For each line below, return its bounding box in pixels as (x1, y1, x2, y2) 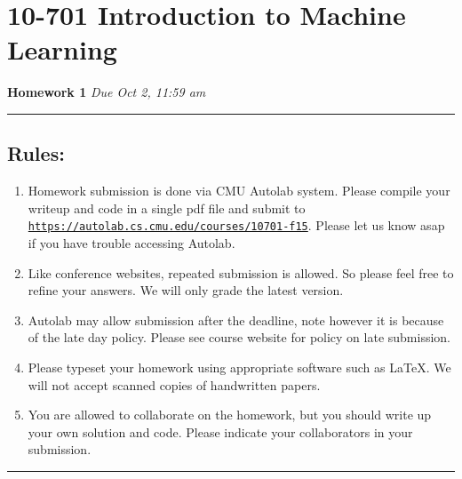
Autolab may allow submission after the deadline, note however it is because (28, 310, 444, 329)
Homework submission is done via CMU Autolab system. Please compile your (28, 181, 450, 200)
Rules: (7, 140, 65, 167)
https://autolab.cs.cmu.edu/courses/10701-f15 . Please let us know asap (28, 216, 445, 235)
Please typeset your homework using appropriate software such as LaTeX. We (28, 357, 451, 376)
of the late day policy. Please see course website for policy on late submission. (28, 328, 451, 347)
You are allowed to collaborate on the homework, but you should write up (28, 405, 432, 424)
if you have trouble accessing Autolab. (28, 233, 235, 251)
